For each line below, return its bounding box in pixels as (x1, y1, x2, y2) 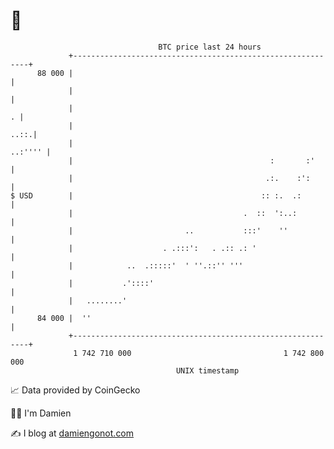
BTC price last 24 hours (158, 42, 262, 52)
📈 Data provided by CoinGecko (10, 384, 141, 396)
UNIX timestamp (175, 365, 240, 376)
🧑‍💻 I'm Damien (10, 407, 72, 419)
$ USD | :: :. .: (10, 190, 302, 201)
